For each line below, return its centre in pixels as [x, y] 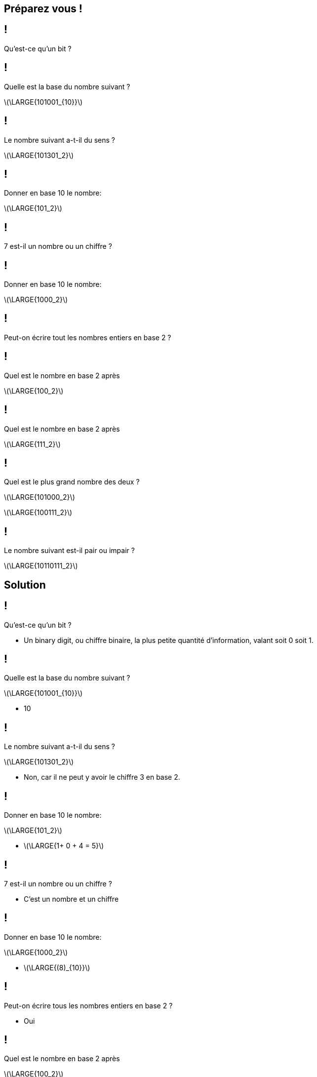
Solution [25, 585]
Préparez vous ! [43, 9]
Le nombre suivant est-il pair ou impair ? [69, 551]
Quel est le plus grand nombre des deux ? [72, 482]
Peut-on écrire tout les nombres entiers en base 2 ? [88, 337]
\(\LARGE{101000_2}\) [40, 497]
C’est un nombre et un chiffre [71, 899]
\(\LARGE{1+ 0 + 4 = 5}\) [64, 846]
